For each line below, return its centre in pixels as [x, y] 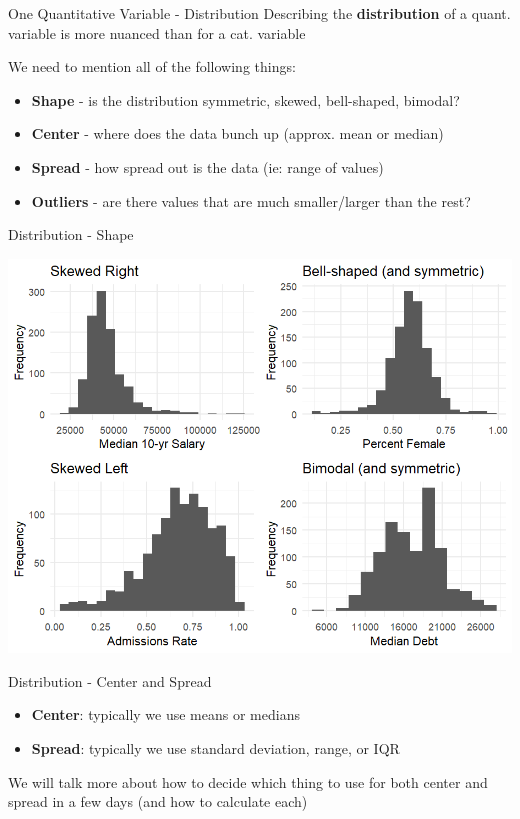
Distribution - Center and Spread [110, 680]
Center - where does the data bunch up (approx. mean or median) [237, 133]
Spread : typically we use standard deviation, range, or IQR [215, 748]
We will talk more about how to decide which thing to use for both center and [248, 781]
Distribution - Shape [71, 234]
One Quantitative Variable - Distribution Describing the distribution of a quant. [259, 13]
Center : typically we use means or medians [165, 714]
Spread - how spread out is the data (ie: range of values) [207, 166]
